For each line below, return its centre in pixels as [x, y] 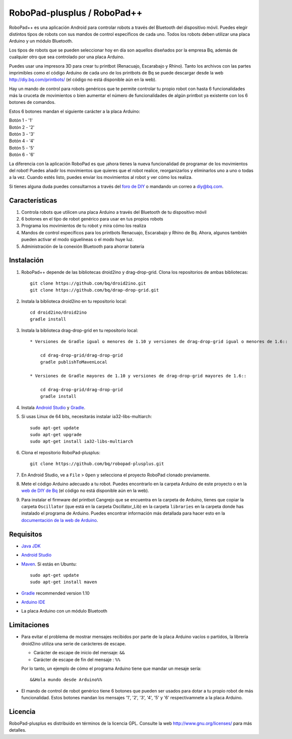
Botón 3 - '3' [22, 134]
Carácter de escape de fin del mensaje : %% [77, 660]
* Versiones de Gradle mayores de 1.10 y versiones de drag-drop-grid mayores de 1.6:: [138, 376]
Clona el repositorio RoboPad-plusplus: [61, 452]
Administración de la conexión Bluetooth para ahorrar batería [83, 246]
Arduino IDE [33, 602]
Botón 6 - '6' [22, 155]
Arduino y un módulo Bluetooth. [41, 41]
